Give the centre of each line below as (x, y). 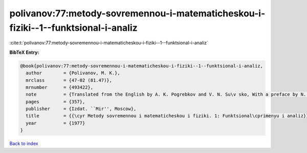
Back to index (24, 144)
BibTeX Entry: (24, 52)
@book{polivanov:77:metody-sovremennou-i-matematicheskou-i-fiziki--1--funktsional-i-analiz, (142, 66)
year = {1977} (56, 123)
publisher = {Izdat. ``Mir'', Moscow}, (81, 109)
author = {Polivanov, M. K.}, (73, 73)
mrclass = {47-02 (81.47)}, (69, 80)
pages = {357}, (56, 102)
